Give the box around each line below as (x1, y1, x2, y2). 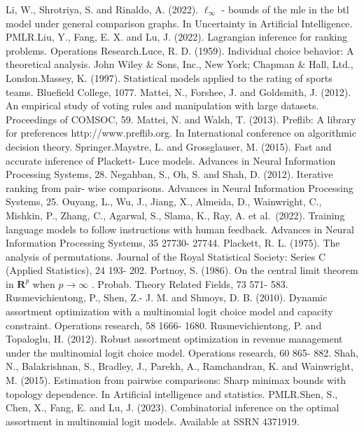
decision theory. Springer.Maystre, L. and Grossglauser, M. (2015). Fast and (6, 139, 332, 153)
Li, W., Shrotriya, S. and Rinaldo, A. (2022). (6, 2, 199, 16)
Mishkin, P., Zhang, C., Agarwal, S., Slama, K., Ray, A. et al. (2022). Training (6, 207, 345, 222)
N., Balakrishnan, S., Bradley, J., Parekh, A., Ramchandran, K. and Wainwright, (6, 359, 353, 373)
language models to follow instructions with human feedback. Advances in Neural (6, 221, 354, 236)
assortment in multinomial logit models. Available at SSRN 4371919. (6, 413, 300, 428)
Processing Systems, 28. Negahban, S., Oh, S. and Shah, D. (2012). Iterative (6, 167, 333, 181)
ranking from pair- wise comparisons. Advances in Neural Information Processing (6, 180, 353, 195)
